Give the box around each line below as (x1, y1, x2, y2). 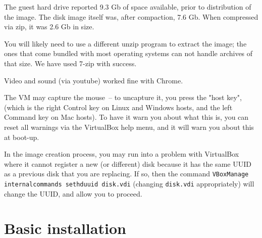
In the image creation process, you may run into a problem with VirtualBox (4, 149, 239, 159)
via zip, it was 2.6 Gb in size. (4, 21, 94, 32)
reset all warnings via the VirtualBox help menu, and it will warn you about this (4, 121, 254, 132)
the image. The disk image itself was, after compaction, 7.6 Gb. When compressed (4, 11, 258, 22)
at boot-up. (4, 131, 39, 142)
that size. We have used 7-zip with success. (4, 58, 137, 68)
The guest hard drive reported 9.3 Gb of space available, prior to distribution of (4, 2, 251, 12)
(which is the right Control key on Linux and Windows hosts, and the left (4, 102, 233, 112)
